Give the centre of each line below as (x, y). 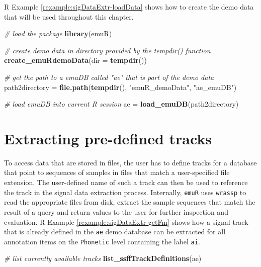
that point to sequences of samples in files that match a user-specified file (117, 172)
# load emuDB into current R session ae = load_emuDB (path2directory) (121, 104)
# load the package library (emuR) (58, 33)
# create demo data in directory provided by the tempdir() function (107, 50)
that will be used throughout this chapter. (69, 16)
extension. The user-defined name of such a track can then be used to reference (126, 182)
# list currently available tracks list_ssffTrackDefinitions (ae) (103, 258)
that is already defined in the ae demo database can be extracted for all (115, 232)
